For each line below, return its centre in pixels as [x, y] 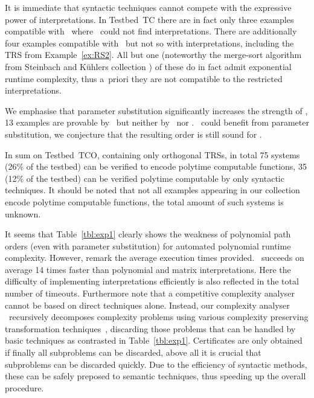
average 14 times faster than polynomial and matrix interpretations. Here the [148, 269]
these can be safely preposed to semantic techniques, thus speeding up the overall [155, 376]
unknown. [23, 213]
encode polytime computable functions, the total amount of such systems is [144, 201]
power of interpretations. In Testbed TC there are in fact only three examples [149, 19]
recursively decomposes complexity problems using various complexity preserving [159, 317]
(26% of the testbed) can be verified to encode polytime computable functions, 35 [156, 166]
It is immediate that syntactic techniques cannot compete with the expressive [148, 7]
